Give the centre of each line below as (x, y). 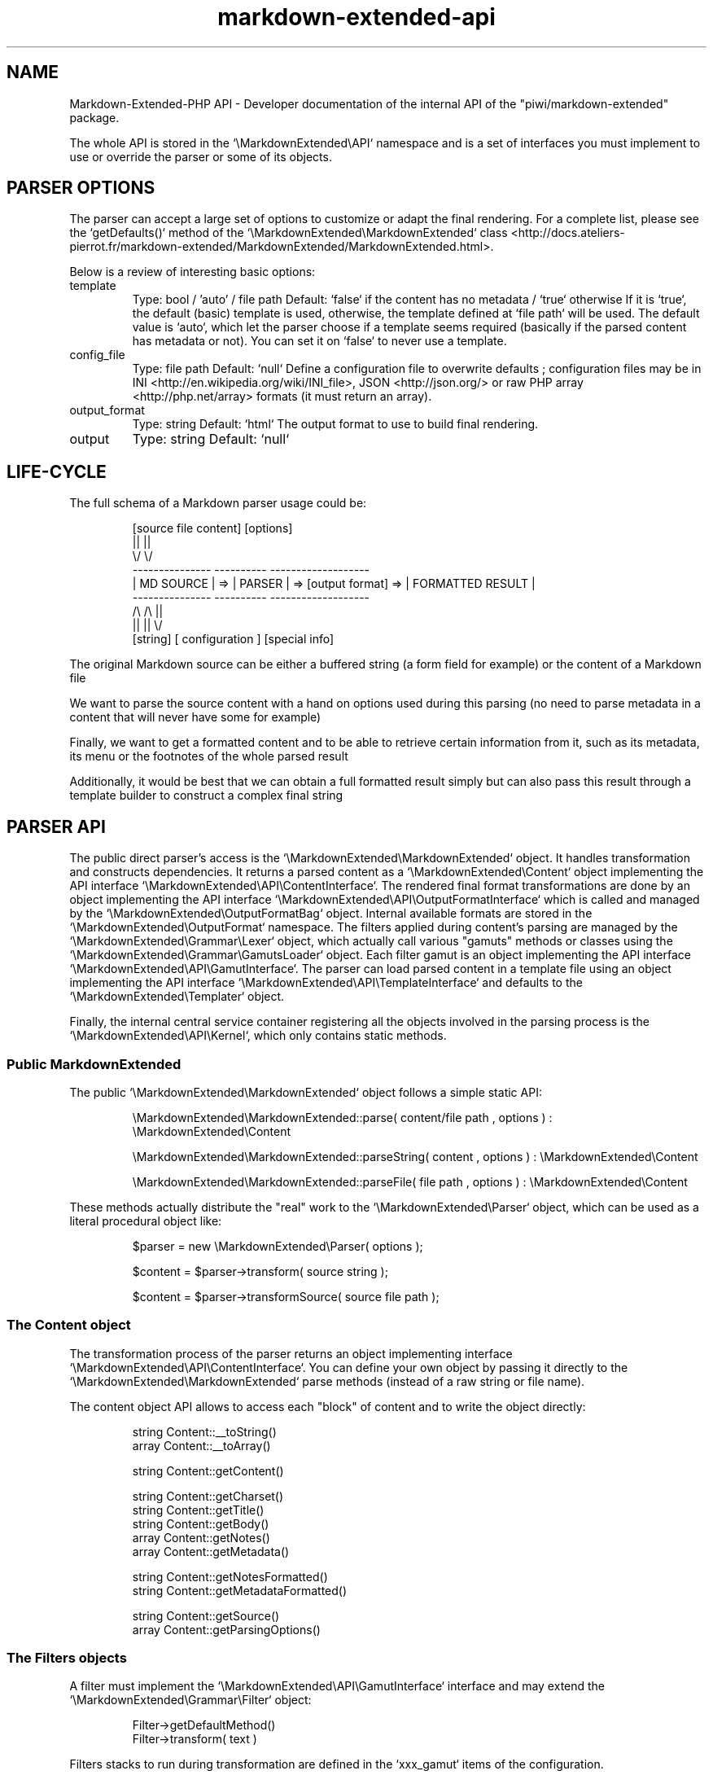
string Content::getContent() (208, 1470)
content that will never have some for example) (195, 717)
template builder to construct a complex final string (206, 795)
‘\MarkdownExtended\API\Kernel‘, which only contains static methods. (258, 1036)
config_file (97, 355)
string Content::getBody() (201, 1523)
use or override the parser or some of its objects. (201, 156)
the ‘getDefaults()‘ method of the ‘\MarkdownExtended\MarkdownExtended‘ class (289, 233)
